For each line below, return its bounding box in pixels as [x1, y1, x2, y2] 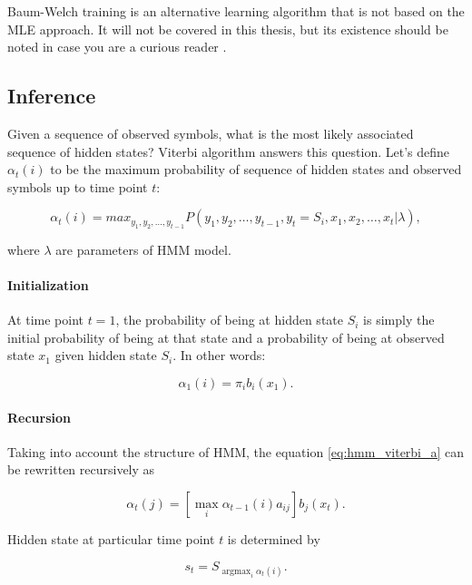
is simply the [363, 310, 435, 329]
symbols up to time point [7, 177, 148, 196]
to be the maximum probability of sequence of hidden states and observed [50, 160, 462, 179]
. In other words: [172, 346, 266, 365]
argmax [221, 566, 251, 576]
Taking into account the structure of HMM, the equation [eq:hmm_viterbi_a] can [7, 442, 465, 461]
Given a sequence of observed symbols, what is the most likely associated [7, 123, 414, 142]
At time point [7, 310, 84, 329]
